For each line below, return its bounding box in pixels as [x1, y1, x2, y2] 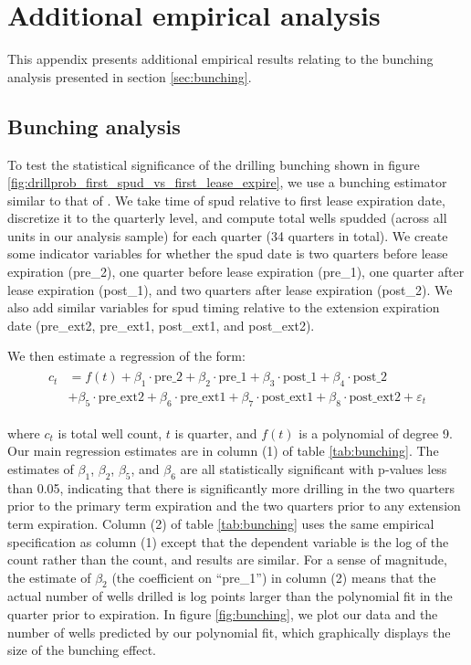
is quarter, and [174, 423, 257, 442]
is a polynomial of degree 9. [298, 423, 453, 442]
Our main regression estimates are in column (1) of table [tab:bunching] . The [7, 441, 439, 460]
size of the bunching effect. [7, 640, 157, 660]
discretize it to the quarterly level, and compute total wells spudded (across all [7, 208, 447, 227]
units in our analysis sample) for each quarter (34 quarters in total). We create [7, 226, 448, 245]
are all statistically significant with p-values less [180, 459, 447, 478]
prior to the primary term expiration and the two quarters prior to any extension [7, 496, 461, 515]
